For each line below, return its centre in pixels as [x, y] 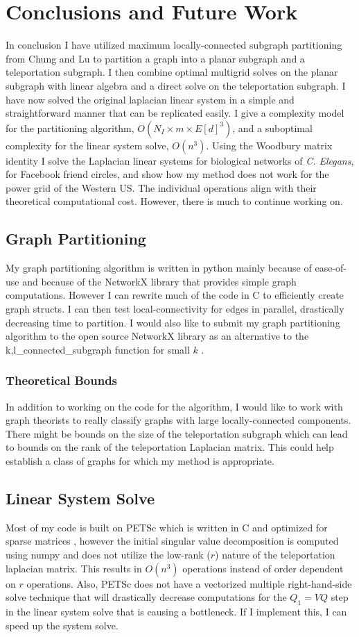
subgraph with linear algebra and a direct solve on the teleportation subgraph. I [176, 85]
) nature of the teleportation [275, 554]
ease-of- [331, 268]
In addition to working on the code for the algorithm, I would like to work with [174, 406]
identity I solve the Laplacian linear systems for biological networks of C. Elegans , [180, 160]
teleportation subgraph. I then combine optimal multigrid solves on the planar [172, 72]
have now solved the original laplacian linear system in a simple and [150, 99]
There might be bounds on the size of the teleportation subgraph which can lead [177, 433]
